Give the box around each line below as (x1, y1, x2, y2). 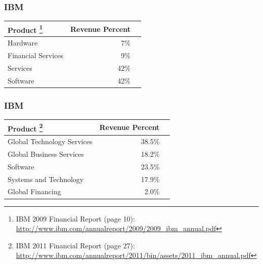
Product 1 (8, 23, 43, 35)
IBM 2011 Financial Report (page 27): (16, 240, 135, 250)
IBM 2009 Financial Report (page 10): (16, 213, 135, 224)
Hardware (8, 37, 38, 48)
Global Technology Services (8, 136, 93, 147)
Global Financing (8, 186, 61, 197)
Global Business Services (8, 148, 84, 159)
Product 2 (8, 121, 43, 134)
